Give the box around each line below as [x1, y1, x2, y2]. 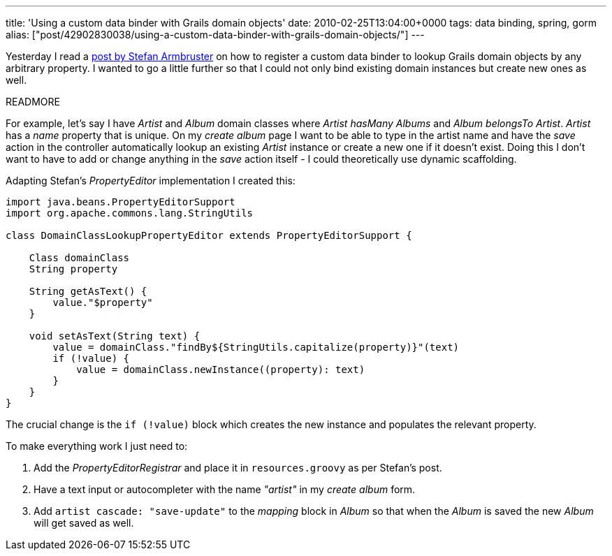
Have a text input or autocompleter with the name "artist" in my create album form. [34, 483, 416, 495]
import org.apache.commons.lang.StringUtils [6, 207, 254, 219]
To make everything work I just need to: [6, 440, 188, 452]
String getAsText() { [29, 286, 147, 297]
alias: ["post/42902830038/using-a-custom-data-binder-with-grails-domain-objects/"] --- [6, 29, 425, 41]
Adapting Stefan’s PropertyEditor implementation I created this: [6, 175, 296, 186]
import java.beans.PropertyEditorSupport [6, 196, 235, 207]
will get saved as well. [34, 517, 134, 529]
